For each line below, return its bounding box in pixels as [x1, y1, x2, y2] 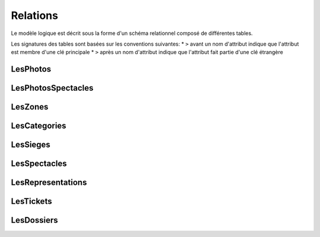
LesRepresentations [11, 178, 87, 188]
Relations [11, 9, 59, 22]
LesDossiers [11, 215, 59, 225]
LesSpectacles [11, 159, 68, 169]
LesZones [11, 102, 49, 112]
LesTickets [11, 196, 53, 207]
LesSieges [11, 140, 50, 150]
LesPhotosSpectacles [11, 83, 94, 93]
